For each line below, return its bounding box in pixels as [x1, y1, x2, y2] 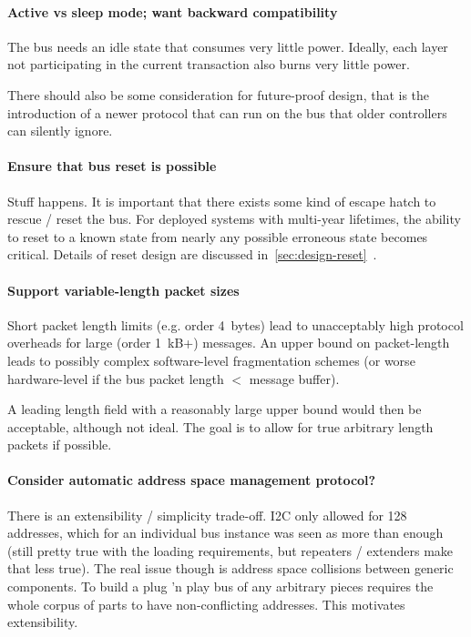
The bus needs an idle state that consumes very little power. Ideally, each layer [7, 36, 448, 56]
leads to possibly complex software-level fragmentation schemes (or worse [7, 350, 415, 369]
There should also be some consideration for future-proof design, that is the [7, 85, 430, 104]
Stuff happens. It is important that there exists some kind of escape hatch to [7, 191, 436, 210]
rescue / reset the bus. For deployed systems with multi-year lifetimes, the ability [7, 209, 461, 228]
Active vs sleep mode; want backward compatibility [7, 2, 338, 21]
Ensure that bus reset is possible [7, 157, 217, 176]
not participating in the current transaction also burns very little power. [7, 55, 410, 74]
